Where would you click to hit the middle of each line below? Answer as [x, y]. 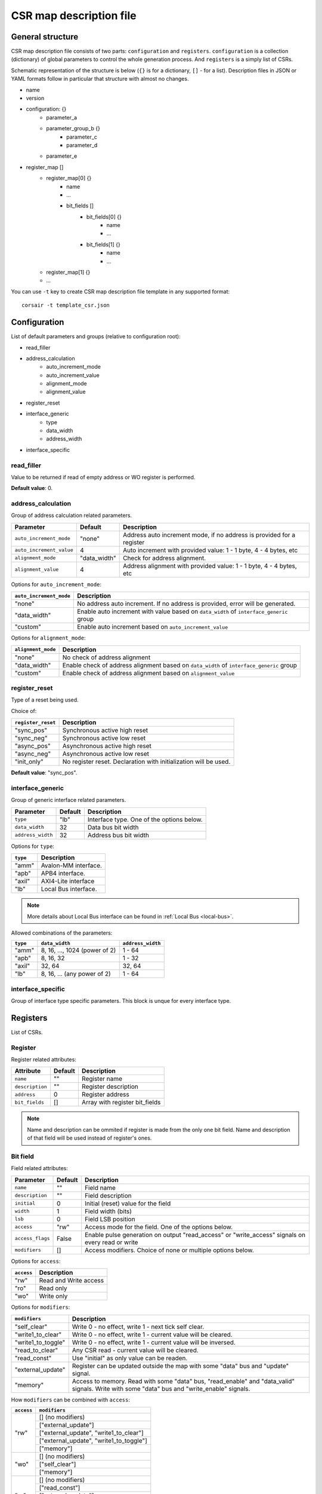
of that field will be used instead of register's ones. [89, 1138]
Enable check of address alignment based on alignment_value [148, 673]
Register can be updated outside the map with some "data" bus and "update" [180, 1366]
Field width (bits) [108, 1211]
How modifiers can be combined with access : [71, 1400]
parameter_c [82, 137]
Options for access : [36, 1261]
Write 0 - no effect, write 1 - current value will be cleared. [152, 1334]
